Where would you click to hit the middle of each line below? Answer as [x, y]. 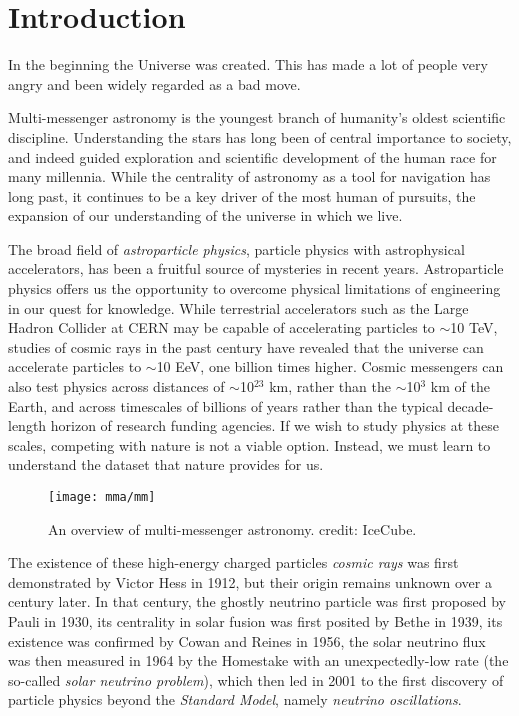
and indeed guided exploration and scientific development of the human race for [252, 156]
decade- [470, 405]
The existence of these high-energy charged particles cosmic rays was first [233, 562]
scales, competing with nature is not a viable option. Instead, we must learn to [249, 444]
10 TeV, [474, 327]
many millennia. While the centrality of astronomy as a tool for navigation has [249, 176]
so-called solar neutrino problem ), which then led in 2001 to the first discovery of [256, 679]
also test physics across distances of [116, 386]
